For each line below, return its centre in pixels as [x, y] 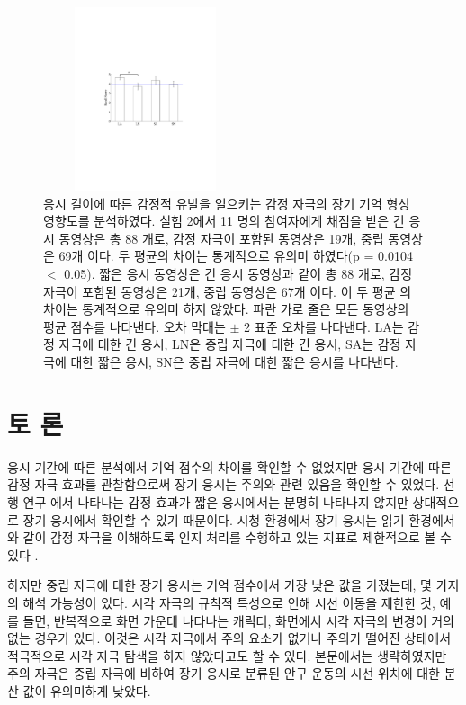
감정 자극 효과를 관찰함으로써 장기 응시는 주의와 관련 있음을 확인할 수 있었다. [224, 484]
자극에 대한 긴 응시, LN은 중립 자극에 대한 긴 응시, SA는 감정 [230, 344]
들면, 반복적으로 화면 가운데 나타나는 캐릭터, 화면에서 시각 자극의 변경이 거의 [238, 620]
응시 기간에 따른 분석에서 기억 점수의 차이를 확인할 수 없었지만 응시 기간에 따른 [229, 466]
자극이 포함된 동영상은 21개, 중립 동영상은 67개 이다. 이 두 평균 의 [228, 291]
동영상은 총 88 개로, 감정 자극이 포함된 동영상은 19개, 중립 [221, 238]
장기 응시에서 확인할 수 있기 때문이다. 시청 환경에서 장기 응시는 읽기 [214, 519]
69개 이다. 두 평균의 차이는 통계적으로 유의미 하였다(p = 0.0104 [236, 256]
